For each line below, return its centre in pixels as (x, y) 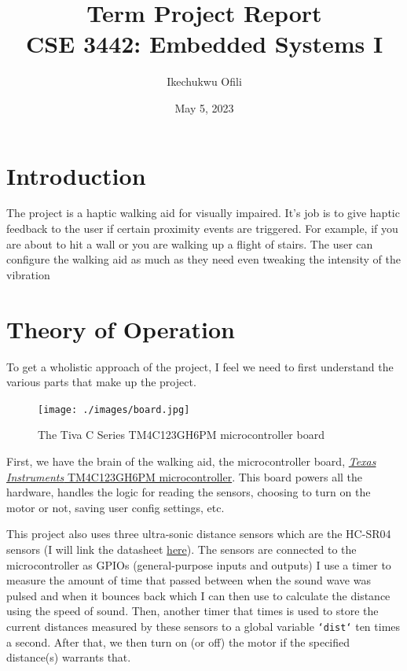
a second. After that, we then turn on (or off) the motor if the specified (178, 642)
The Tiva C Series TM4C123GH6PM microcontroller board (181, 435)
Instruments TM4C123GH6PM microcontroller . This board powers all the (185, 476)
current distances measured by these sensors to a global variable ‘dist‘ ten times (203, 626)
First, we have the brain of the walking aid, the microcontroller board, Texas (191, 461)
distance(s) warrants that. (69, 657)
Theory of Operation (121, 328)
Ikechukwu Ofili (204, 81)
